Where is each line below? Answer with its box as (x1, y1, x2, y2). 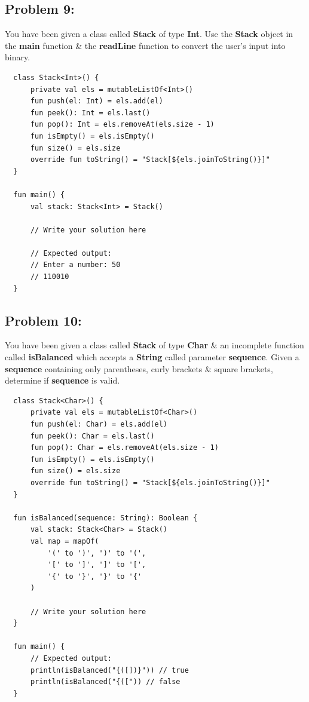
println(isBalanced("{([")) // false (30, 678, 180, 686)
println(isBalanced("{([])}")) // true (30, 666, 189, 675)
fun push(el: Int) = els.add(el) (30, 97, 163, 106)
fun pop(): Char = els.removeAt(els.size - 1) (30, 443, 219, 452)
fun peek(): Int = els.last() (30, 108, 151, 117)
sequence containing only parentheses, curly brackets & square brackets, (5, 362, 273, 375)
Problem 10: (5, 311, 82, 329)
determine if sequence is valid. (5, 374, 120, 387)
